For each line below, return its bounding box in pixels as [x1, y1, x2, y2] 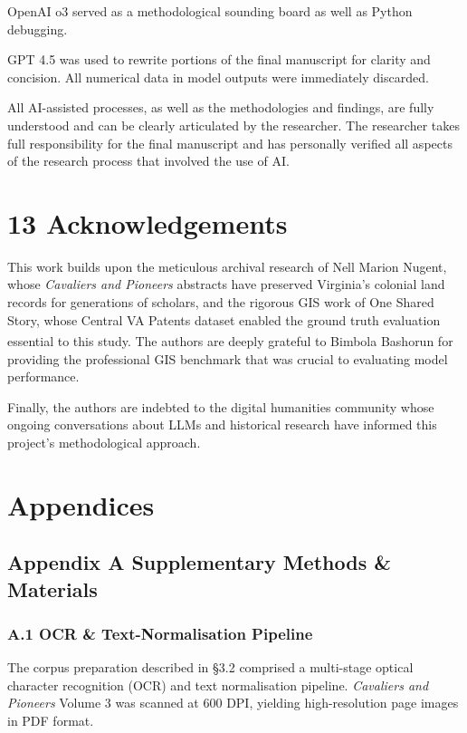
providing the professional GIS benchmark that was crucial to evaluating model [7, 349, 448, 368]
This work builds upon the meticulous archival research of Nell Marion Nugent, [7, 256, 447, 275]
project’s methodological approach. [7, 432, 201, 451]
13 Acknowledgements [7, 204, 288, 241]
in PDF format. [7, 711, 94, 730]
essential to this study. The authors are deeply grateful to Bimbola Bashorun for [7, 331, 453, 350]
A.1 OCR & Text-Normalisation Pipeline [7, 622, 313, 644]
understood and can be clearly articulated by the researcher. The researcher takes [7, 115, 460, 134]
